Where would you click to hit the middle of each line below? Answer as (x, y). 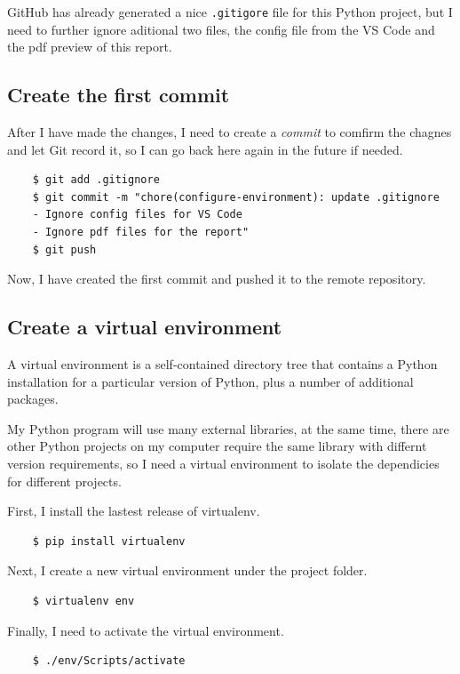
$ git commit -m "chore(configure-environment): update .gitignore (236, 197)
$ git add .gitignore (96, 180)
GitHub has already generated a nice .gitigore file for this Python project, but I (230, 12)
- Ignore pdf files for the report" (141, 233)
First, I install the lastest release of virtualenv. (134, 511)
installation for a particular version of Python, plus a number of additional (210, 381)
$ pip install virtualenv (109, 541)
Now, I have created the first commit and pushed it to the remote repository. (217, 279)
